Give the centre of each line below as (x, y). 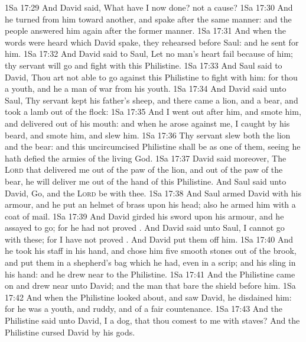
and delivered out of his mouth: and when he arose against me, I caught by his (147, 123)
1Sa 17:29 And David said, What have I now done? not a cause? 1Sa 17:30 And (149, 7)
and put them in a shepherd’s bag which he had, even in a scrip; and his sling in (150, 262)
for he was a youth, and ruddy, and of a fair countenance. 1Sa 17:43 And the (144, 309)
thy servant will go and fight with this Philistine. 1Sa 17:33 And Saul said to (144, 65)
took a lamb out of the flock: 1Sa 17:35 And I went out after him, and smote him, (153, 112)
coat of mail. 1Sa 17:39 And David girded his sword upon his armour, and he (144, 216)
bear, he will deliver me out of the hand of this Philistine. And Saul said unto (146, 181)
